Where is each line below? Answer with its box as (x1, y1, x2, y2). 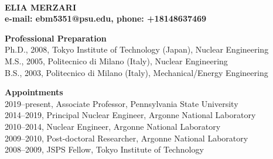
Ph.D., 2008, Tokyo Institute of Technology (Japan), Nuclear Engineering (5, 43, 269, 56)
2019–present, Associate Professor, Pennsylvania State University (5, 97, 238, 109)
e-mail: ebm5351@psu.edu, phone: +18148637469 (5, 12, 207, 25)
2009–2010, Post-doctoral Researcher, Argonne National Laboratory (5, 132, 248, 144)
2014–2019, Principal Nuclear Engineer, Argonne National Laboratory (5, 109, 256, 121)
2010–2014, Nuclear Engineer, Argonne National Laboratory (5, 120, 221, 132)
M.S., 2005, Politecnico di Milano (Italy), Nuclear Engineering (5, 54, 228, 67)
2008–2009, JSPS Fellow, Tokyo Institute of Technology (5, 143, 204, 155)
